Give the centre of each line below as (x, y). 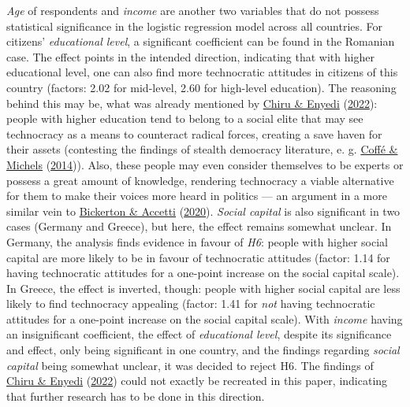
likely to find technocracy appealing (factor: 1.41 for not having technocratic (191, 303)
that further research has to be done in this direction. (136, 396)
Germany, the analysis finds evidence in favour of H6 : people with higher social (198, 241)
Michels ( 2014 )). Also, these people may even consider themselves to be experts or (205, 164)
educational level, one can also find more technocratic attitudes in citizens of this (202, 72)
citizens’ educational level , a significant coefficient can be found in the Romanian (201, 41)
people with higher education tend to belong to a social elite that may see (185, 118)
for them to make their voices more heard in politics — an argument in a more (197, 196)
